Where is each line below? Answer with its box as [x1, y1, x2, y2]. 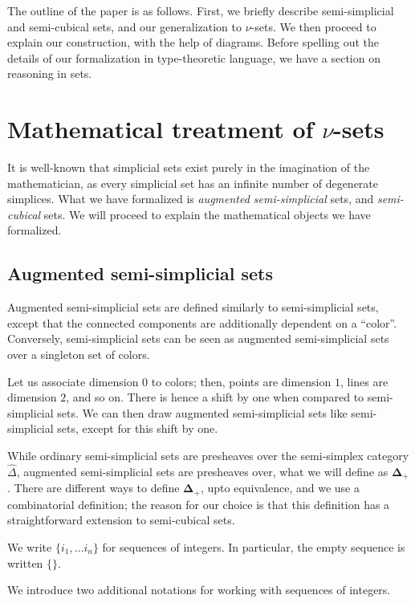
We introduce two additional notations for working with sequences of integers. [7, 581, 391, 598]
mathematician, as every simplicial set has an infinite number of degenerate [7, 174, 379, 191]
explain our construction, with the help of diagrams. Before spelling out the [7, 34, 380, 51]
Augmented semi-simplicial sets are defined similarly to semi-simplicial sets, [7, 299, 379, 316]
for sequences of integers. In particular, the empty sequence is [102, 538, 405, 555]
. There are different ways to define [7, 479, 180, 496]
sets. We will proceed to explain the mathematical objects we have [43, 206, 371, 222]
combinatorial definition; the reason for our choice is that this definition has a [7, 495, 390, 512]
